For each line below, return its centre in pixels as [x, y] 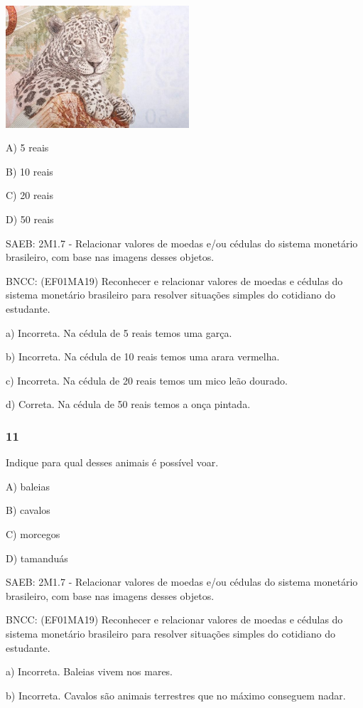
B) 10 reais [29, 171]
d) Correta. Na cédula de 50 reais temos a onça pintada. [128, 404]
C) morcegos [33, 533]
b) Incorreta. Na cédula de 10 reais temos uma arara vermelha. [143, 356]
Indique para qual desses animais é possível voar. [112, 462]
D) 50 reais [30, 219]
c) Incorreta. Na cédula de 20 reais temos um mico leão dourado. [147, 380]
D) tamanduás [37, 558]
